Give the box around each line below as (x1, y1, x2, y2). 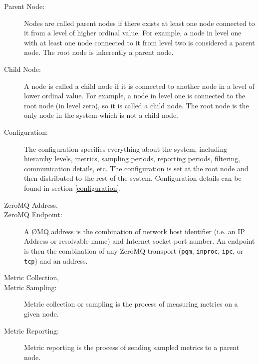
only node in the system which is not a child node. (24, 110, 179, 120)
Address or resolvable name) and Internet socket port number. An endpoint (24, 236, 255, 246)
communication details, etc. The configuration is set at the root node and (24, 163, 249, 173)
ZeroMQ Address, (4, 199, 58, 210)
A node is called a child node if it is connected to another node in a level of (24, 80, 255, 91)
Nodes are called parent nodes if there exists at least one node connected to (24, 17, 255, 28)
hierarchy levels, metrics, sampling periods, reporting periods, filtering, (24, 153, 241, 164)
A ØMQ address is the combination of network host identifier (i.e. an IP (24, 226, 245, 236)
